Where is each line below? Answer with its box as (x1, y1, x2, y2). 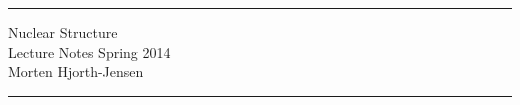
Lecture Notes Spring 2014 (8, 41, 171, 62)
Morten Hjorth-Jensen (8, 61, 144, 82)
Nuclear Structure (8, 22, 118, 42)
